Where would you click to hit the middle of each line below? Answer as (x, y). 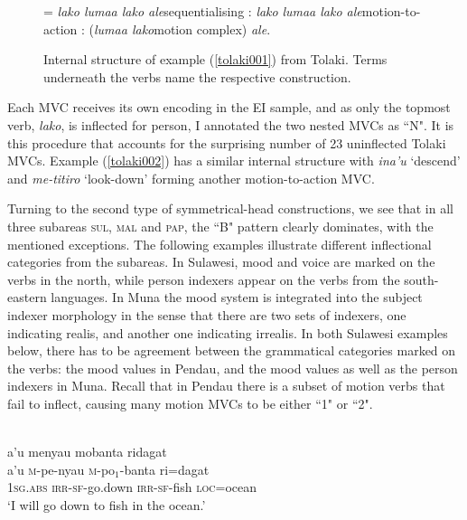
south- (421, 279)
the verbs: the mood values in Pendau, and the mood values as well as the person (233, 368)
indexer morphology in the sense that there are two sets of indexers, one (207, 314)
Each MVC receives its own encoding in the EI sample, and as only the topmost (229, 107)
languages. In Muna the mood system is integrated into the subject (237, 297)
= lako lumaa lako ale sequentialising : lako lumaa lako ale (203, 11)
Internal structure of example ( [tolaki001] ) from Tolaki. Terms (215, 59)
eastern (27, 297)
